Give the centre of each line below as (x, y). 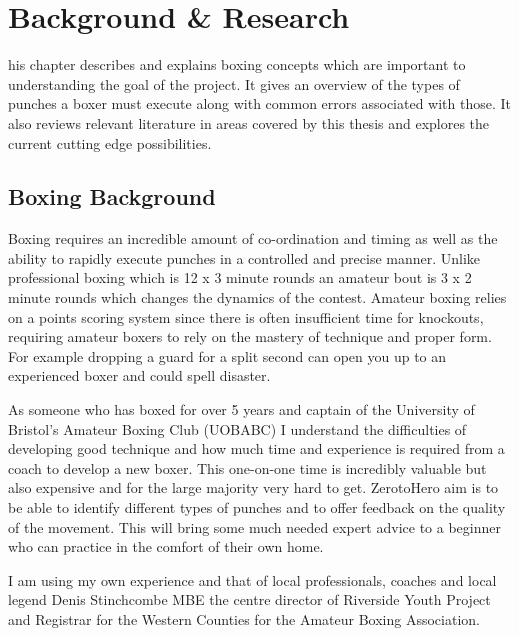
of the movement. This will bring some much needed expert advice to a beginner (254, 526)
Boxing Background (112, 196)
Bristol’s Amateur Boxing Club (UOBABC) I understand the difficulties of (237, 428)
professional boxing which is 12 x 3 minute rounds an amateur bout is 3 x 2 (240, 277)
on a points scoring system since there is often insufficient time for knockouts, (246, 316)
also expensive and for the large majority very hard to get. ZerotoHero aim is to (253, 487)
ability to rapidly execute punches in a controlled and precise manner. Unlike (244, 257)
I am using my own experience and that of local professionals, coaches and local (252, 579)
